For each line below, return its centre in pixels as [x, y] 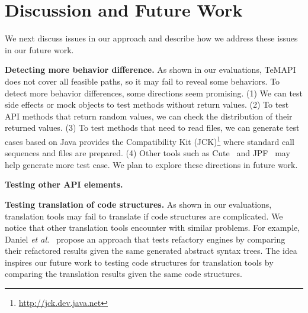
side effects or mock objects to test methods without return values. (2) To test [147, 104]
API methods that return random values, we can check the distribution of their [149, 116]
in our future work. [39, 49]
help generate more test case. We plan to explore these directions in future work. [151, 164]
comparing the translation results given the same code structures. [123, 274]
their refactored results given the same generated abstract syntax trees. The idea [151, 251]
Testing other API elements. [64, 184]
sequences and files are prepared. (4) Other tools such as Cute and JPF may [147, 153]
